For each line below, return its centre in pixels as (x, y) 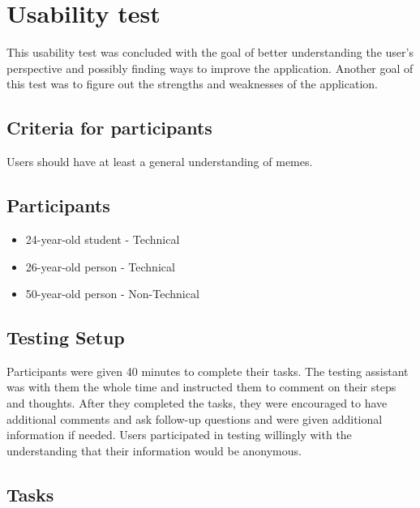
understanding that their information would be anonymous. (154, 450)
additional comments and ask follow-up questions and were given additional (195, 418)
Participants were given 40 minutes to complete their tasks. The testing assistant (208, 371)
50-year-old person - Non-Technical (112, 294)
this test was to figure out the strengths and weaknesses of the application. (192, 84)
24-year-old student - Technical (103, 239)
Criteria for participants (109, 128)
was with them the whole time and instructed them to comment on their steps (201, 387)
